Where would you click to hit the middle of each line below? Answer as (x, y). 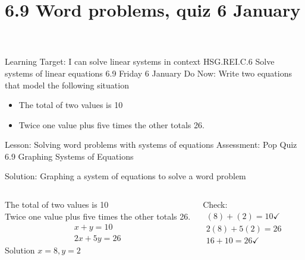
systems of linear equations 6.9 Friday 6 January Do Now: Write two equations (148, 73)
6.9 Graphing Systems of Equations (69, 156)
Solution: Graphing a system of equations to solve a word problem (125, 176)
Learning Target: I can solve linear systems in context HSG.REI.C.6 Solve (140, 61)
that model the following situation (67, 85)
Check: (215, 204)
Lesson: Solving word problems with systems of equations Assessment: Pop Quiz (151, 145)
